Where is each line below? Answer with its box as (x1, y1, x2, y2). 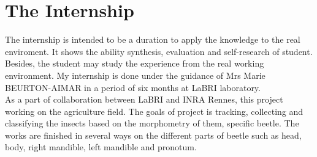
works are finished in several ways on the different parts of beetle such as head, (5, 128, 302, 141)
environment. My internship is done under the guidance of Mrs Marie (5, 68, 265, 81)
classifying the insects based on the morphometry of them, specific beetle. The (5, 117, 299, 130)
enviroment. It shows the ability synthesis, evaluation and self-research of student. (5, 45, 313, 57)
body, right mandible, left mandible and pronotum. (5, 141, 197, 153)
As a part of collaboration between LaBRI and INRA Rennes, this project (5, 93, 283, 106)
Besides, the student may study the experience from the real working (5, 57, 264, 70)
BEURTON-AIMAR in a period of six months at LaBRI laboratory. (5, 81, 261, 93)
